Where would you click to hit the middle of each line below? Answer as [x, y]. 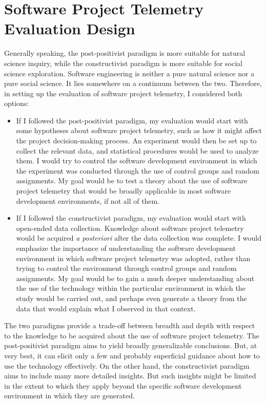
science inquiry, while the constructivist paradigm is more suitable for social [123, 63]
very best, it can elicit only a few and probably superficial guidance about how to [132, 355]
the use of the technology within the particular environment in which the [131, 288]
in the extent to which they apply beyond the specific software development [123, 385]
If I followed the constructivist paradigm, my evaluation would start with [131, 218]
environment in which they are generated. [69, 396]
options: [17, 103]
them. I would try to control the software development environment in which [137, 161]
